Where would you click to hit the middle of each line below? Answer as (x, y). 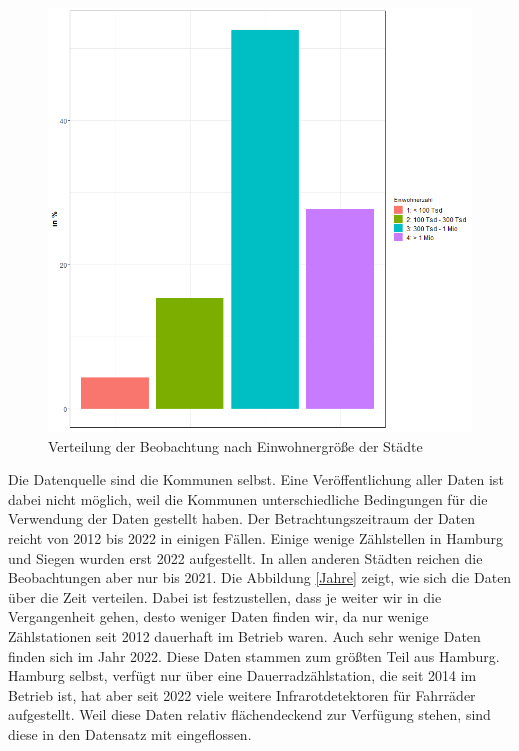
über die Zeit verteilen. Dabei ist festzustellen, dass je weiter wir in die (225, 596)
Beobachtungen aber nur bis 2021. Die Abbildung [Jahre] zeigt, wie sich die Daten (260, 577)
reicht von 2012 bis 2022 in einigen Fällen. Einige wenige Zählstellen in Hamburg (255, 537)
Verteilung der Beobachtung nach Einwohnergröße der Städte (235, 445)
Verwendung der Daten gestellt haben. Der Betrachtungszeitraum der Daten (242, 518)
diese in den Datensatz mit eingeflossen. (130, 733)
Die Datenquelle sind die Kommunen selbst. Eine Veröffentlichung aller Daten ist (256, 479)
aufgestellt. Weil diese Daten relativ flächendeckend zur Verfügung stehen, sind (249, 714)
